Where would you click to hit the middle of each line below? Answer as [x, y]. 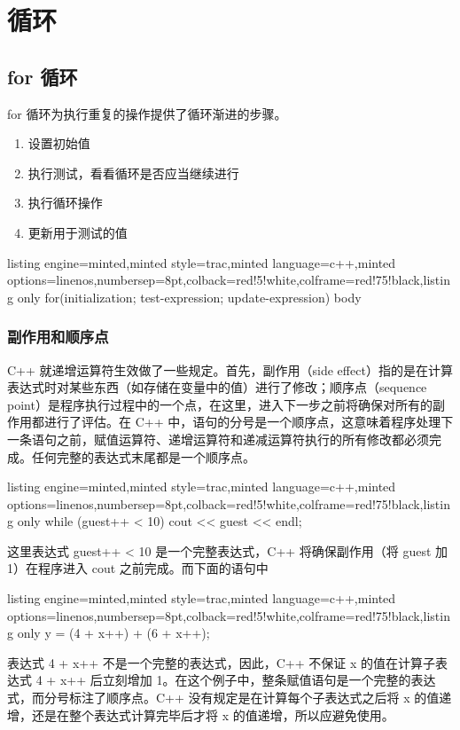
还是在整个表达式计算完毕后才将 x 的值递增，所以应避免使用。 [213, 714]
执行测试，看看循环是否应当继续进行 [133, 173]
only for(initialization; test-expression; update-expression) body [189, 297]
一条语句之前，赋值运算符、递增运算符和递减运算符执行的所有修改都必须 [218, 439]
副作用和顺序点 [58, 337]
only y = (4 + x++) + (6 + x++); [113, 633]
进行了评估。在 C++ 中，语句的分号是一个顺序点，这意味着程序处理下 [249, 422]
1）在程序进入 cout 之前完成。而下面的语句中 [138, 568]
